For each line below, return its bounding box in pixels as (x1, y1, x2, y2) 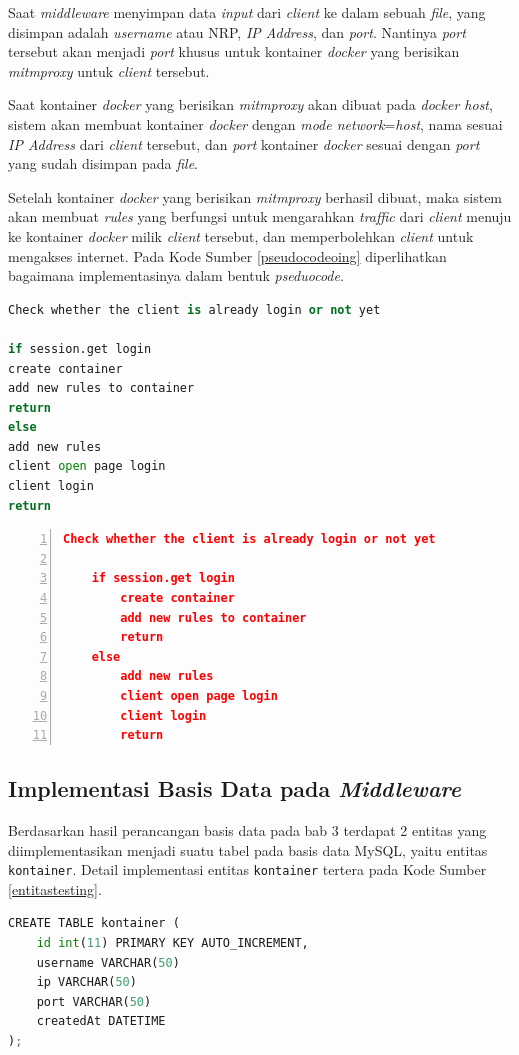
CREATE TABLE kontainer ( (8, 916, 180, 931)
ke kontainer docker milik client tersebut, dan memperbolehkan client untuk (8, 225, 474, 246)
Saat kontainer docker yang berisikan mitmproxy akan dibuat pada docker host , (8, 94, 493, 115)
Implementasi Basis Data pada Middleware (8, 773, 461, 804)
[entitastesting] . (8, 878, 102, 899)
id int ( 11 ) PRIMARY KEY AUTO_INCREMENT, (36, 936, 309, 951)
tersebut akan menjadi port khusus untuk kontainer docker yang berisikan (8, 41, 460, 62)
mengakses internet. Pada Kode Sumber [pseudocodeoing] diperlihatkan (8, 245, 447, 266)
